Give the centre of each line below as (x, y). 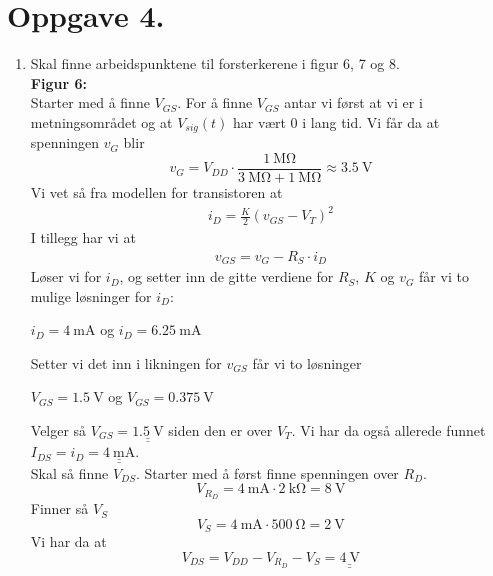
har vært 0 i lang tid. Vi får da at (336, 121)
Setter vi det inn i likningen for (126, 362)
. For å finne (215, 102)
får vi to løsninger (307, 362)
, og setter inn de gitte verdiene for (226, 276)
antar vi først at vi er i (353, 102)
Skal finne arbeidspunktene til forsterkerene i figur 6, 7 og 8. (215, 63)
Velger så (58, 430)
